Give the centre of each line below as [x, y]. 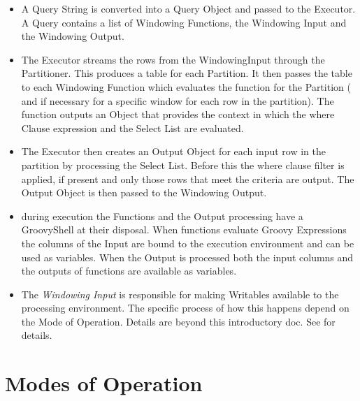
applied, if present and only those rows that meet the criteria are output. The [188, 178]
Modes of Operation [104, 383]
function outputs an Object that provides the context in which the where [178, 114]
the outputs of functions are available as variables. [129, 271]
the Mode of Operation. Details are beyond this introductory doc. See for [178, 321]
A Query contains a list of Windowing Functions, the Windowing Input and [184, 22]
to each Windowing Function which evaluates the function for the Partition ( [186, 86]
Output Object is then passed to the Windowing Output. [144, 192]
